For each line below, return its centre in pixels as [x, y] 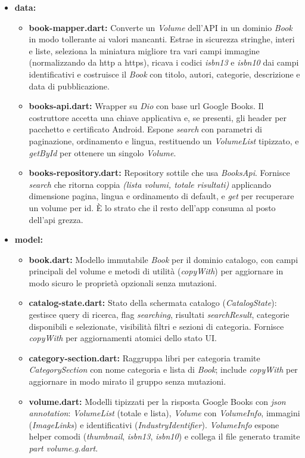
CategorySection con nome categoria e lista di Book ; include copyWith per [163, 369]
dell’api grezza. [56, 219]
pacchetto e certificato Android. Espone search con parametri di [145, 129]
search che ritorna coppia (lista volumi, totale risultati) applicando [150, 184]
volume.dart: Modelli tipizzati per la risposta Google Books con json [157, 401]
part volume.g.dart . [63, 448]
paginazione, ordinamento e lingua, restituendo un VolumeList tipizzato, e [164, 140]
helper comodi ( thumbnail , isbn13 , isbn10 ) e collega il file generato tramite [164, 436]
